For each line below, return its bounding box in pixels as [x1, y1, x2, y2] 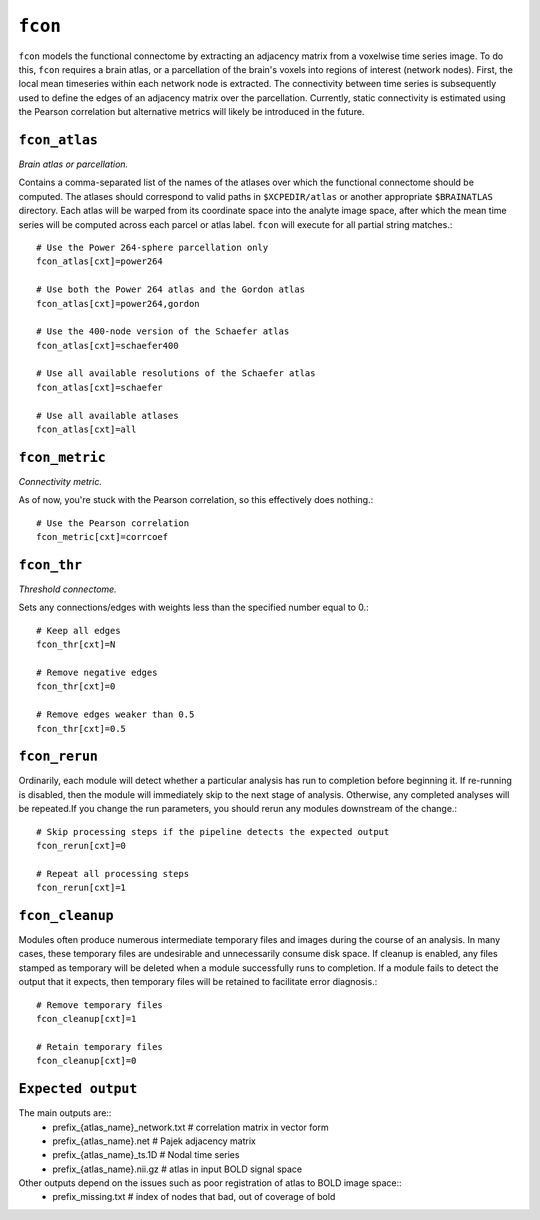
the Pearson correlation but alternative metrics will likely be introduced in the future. [18, 106, 365, 118]
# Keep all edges [36, 625, 121, 636]
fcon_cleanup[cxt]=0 [36, 1055, 137, 1067]
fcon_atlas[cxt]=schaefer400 [36, 340, 179, 351]
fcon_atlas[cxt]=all [36, 424, 137, 435]
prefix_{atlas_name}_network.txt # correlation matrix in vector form [52, 1121, 329, 1133]
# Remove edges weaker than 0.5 [36, 709, 195, 720]
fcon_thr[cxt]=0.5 [36, 723, 127, 734]
